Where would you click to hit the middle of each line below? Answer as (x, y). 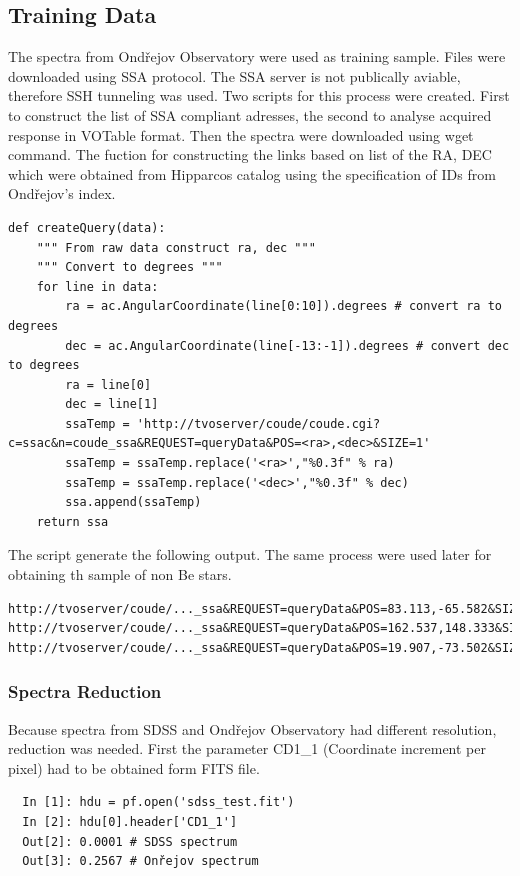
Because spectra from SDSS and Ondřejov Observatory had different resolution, (252, 728)
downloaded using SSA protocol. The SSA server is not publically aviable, (234, 75)
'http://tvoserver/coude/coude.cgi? (258, 423)
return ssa (72, 521)
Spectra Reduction (85, 691)
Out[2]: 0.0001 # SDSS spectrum (130, 841)
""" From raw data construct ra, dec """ (176, 247)
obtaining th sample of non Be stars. (120, 574)
